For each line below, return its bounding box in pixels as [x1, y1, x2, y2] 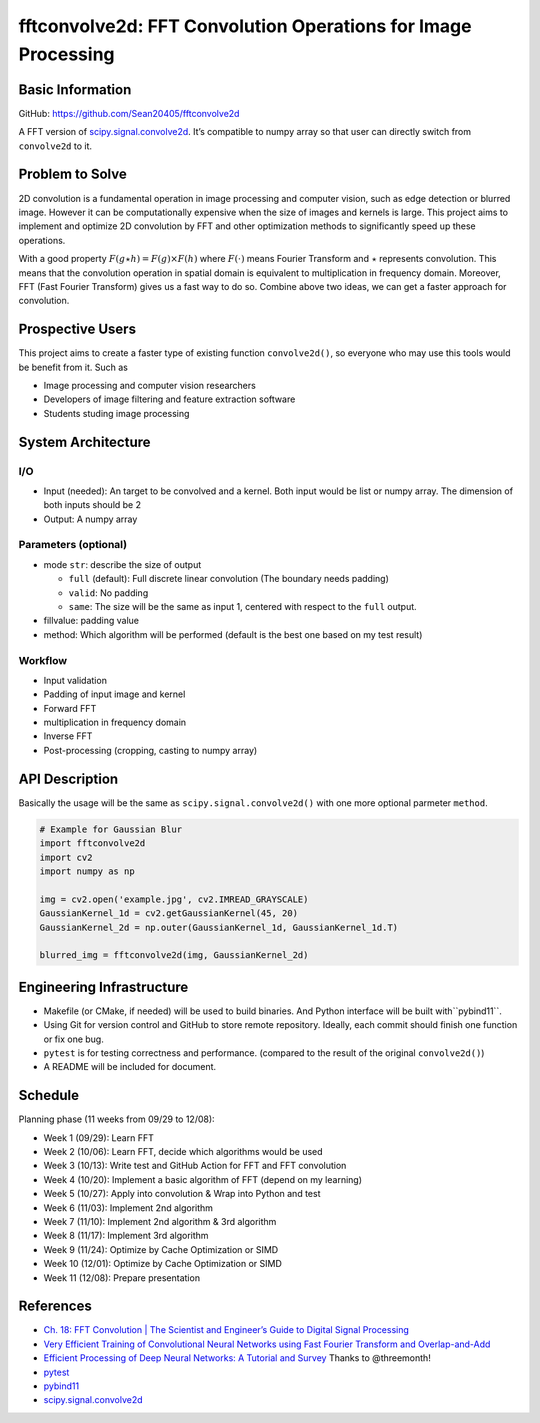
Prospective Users [18, 321, 137, 338]
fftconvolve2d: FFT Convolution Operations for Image [18, 15, 472, 37]
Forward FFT [43, 702, 97, 714]
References [18, 1298, 92, 1315]
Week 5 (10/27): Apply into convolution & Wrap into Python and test [43, 1188, 321, 1200]
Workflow [18, 653, 68, 667]
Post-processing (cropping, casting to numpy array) [43, 744, 258, 756]
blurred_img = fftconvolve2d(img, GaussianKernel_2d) [39, 950, 309, 961]
